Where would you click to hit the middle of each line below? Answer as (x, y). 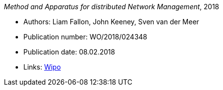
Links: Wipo (42, 67)
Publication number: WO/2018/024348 (85, 37)
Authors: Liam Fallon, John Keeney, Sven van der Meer (111, 22)
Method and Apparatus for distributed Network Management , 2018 (112, 7)
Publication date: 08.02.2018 (69, 52)
